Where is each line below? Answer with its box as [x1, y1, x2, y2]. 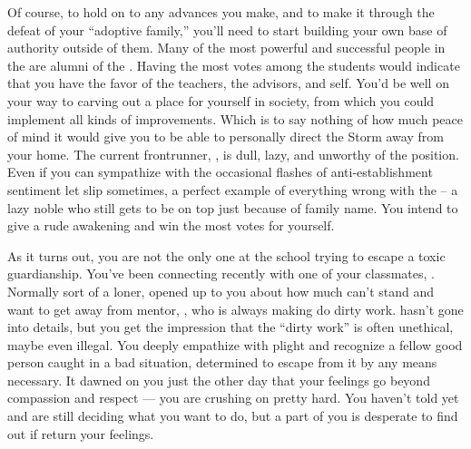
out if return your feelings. [7, 424, 154, 443]
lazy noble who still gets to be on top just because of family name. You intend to [7, 198, 458, 217]
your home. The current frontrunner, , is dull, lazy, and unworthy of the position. [7, 144, 459, 163]
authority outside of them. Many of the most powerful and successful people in [7, 38, 446, 57]
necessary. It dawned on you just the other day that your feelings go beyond [7, 370, 430, 389]
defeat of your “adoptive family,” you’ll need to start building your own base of [7, 20, 447, 39]
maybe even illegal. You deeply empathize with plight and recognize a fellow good [7, 335, 463, 354]
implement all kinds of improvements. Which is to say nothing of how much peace [7, 109, 463, 128]
